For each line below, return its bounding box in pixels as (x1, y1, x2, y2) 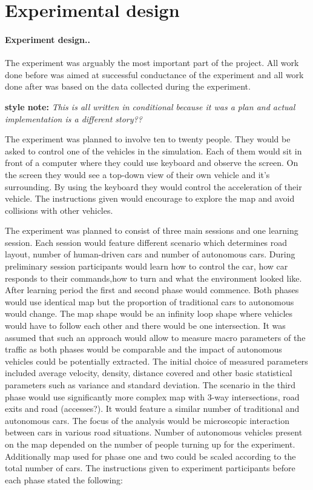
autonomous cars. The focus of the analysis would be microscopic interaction (5, 414, 289, 426)
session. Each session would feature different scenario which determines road (5, 236, 288, 248)
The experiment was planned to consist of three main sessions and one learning (5, 224, 298, 237)
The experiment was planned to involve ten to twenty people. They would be (5, 133, 291, 145)
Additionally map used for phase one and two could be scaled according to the (5, 449, 296, 462)
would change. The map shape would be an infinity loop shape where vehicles (5, 307, 293, 320)
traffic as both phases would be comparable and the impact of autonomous (5, 343, 282, 356)
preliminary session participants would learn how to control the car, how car (5, 260, 288, 273)
